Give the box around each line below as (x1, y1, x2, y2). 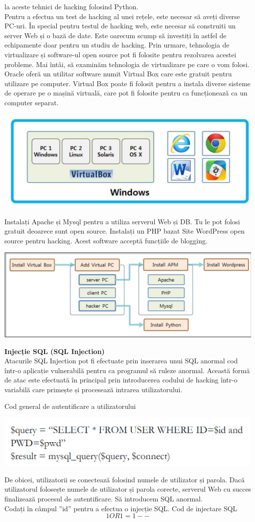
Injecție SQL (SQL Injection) (4, 346, 105, 356)
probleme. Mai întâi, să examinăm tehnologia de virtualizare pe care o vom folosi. (4, 59, 250, 69)
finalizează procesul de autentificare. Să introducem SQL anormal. (4, 493, 203, 503)
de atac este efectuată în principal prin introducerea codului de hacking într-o (4, 375, 237, 385)
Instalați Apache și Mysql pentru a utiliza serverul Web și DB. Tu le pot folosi (4, 216, 240, 226)
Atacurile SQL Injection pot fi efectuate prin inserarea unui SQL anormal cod (4, 356, 238, 366)
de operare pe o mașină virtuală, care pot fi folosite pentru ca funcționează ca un (4, 88, 248, 98)
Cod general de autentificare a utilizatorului (4, 401, 136, 411)
